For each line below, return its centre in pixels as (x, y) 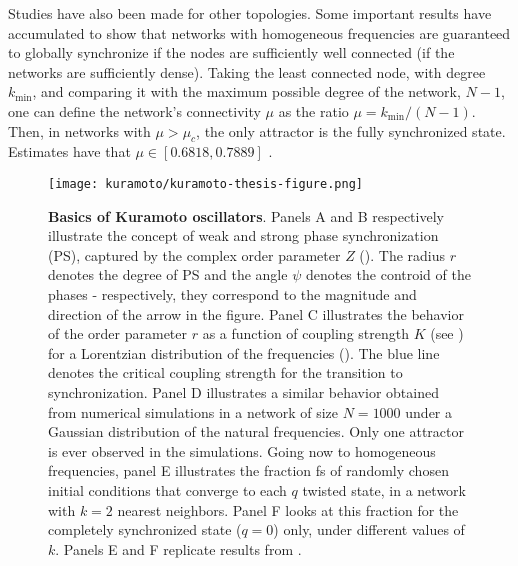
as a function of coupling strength (305, 333)
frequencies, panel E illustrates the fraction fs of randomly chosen (248, 470)
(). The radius (402, 254)
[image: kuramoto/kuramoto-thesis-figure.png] (205, 183)
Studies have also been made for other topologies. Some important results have (250, 13)
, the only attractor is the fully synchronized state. (351, 130)
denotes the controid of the (388, 274)
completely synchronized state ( (145, 529)
